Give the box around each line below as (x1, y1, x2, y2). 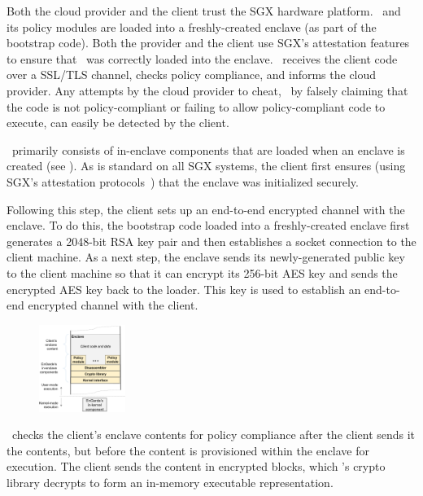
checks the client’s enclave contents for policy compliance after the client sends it (11, 426, 416, 443)
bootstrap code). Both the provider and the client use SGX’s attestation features (7, 34, 410, 51)
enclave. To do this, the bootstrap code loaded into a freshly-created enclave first (7, 217, 410, 234)
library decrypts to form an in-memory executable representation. (7, 473, 334, 490)
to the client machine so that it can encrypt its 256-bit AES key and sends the (7, 264, 398, 281)
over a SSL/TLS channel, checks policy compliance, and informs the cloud (7, 66, 377, 83)
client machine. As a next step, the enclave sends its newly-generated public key (7, 248, 405, 266)
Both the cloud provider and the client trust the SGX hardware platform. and (7, 2, 401, 19)
